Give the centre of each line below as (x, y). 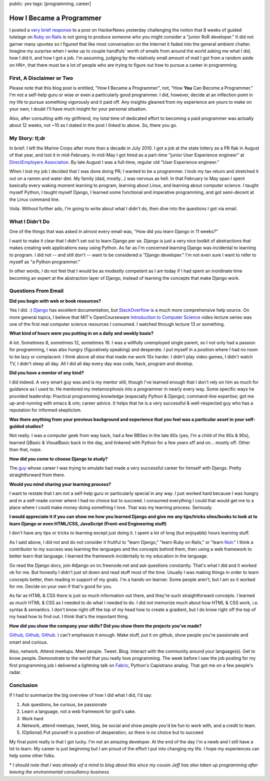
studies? (34, 427)
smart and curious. (29, 642)
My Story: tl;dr (27, 138)
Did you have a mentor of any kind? (47, 373)
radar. (15, 672)
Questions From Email (36, 291)
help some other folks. (32, 756)
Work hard (32, 718)
